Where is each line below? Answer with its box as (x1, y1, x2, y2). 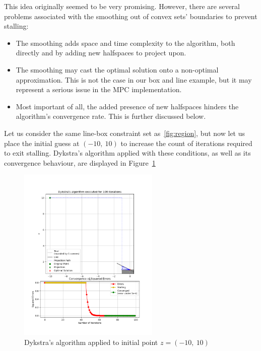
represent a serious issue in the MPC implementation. (16, 84, 182, 95)
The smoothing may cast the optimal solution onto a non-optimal (16, 64, 219, 75)
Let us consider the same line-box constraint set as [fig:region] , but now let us (4, 127, 245, 138)
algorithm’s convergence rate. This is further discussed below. (16, 111, 206, 121)
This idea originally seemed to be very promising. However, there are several (4, 1, 240, 11)
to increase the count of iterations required (120, 137, 252, 148)
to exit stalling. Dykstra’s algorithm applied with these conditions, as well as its (4, 148, 251, 158)
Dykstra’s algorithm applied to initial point (24, 336, 158, 347)
